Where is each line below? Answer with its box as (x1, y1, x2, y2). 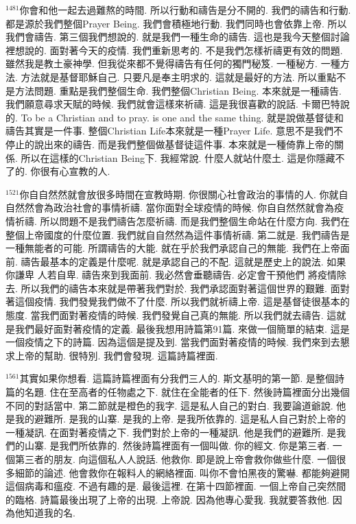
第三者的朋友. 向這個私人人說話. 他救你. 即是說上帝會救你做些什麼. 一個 (14, 452, 337, 466)
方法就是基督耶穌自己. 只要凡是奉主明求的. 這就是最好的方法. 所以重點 (21, 69, 337, 84)
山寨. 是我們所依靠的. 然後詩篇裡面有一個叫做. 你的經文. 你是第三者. (24, 438, 330, 453)
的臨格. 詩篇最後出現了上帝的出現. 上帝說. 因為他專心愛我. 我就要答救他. (5, 492, 330, 506)
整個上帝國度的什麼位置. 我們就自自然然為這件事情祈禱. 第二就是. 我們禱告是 (5, 227, 350, 241)
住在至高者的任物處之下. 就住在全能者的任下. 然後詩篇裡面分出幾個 (49, 385, 350, 399)
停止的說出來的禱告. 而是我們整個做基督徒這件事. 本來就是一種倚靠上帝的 (5, 136, 335, 151)
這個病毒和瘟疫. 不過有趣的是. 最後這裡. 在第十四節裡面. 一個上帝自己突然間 (5, 479, 346, 493)
